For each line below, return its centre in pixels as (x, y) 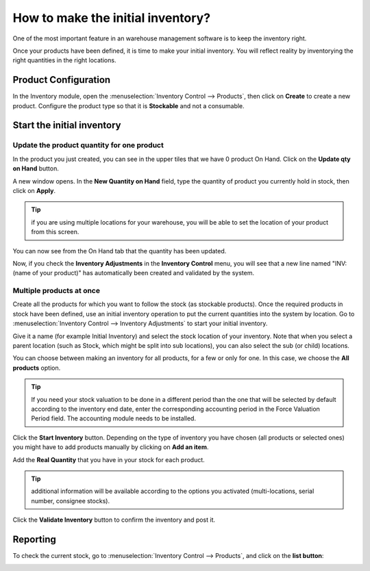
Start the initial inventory (67, 126)
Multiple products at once (57, 291)
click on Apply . (34, 190)
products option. (37, 368)
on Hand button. (36, 168)
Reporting (34, 539)
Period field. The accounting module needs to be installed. (114, 418)
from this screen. (55, 232)
